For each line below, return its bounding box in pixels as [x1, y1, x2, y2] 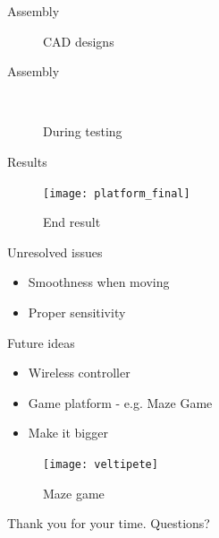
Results [7, 152, 47, 170]
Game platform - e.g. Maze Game [28, 393, 213, 412]
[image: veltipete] [43, 457, 158, 471]
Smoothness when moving [28, 273, 170, 291]
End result [43, 213, 101, 231]
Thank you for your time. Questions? [7, 514, 210, 533]
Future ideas [7, 333, 75, 351]
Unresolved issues [7, 242, 103, 261]
